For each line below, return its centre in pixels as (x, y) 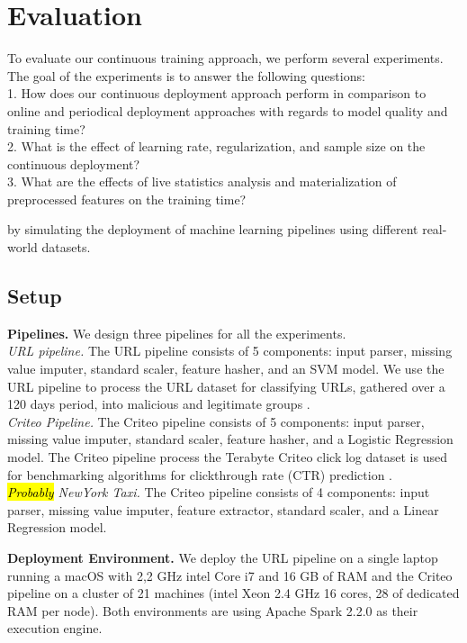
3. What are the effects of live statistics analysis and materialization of (202, 181)
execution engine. (55, 628)
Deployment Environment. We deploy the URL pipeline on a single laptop (223, 557)
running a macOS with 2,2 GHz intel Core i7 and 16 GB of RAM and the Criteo (230, 575)
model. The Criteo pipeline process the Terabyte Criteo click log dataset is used (227, 457)
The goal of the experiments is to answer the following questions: (186, 75)
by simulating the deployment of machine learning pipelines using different (213, 229)
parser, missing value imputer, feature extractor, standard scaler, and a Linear (223, 509)
